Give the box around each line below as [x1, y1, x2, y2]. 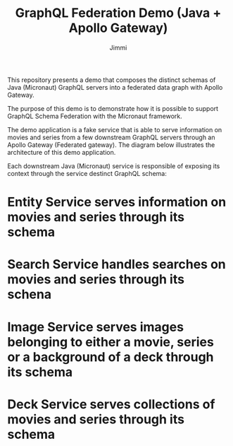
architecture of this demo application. [7, 148, 116, 156]
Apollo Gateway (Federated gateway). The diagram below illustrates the [7, 140, 215, 149]
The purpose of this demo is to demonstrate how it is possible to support [7, 104, 219, 112]
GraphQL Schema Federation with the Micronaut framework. [7, 112, 183, 120]
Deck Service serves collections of [7, 396, 215, 412]
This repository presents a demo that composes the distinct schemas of [7, 76, 216, 84]
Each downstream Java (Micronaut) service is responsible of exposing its [7, 161, 220, 170]
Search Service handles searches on [7, 257, 227, 273]
